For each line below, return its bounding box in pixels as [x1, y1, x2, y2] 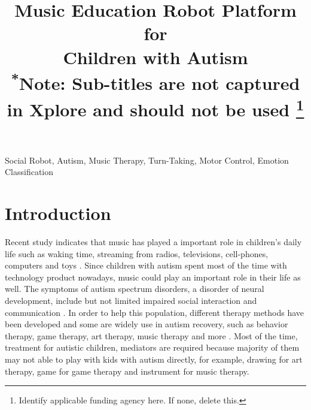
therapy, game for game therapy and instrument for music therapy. [5, 364, 249, 377]
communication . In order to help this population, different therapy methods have [5, 306, 304, 318]
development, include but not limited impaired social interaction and [5, 294, 257, 307]
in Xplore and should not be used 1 [7, 94, 304, 121]
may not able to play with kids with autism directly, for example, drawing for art [5, 353, 303, 366]
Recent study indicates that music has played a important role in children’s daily [5, 236, 302, 248]
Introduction [5, 201, 111, 225]
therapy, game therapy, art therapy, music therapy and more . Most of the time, [5, 329, 298, 342]
